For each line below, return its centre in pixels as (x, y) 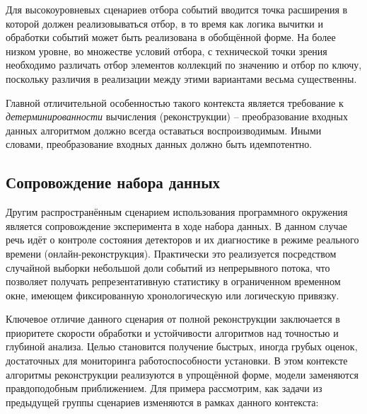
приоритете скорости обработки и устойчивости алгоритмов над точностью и (172, 332)
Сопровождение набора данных (113, 182)
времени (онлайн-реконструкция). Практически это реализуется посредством (171, 253)
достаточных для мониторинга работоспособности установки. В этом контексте (177, 361)
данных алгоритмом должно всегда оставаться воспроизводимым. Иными (164, 130)
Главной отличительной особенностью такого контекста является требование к (175, 102)
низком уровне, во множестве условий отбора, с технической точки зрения (167, 51)
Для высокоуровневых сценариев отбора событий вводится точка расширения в (177, 9)
